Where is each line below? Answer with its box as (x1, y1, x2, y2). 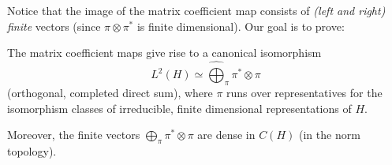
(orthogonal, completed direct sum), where (7, 84, 213, 101)
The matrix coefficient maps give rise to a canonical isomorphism (7, 44, 322, 61)
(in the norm (298, 126, 360, 143)
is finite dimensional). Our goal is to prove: (136, 17, 345, 34)
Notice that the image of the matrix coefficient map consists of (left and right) (7, 2, 386, 18)
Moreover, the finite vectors (7, 126, 140, 143)
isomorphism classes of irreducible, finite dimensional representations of (7, 99, 352, 116)
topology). (7, 143, 57, 159)
